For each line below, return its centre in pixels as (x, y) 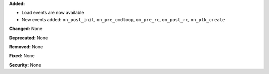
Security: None (25, 65)
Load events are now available (53, 13)
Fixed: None (22, 56)
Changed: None (26, 29)
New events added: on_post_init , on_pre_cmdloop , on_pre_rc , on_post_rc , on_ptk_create (123, 19)
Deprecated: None (29, 37)
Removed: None (26, 46)
